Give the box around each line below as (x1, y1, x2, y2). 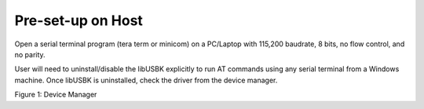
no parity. (14, 49, 46, 59)
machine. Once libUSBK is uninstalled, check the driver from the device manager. (14, 75, 278, 85)
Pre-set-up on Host (14, 12, 143, 29)
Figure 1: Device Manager (14, 90, 97, 100)
